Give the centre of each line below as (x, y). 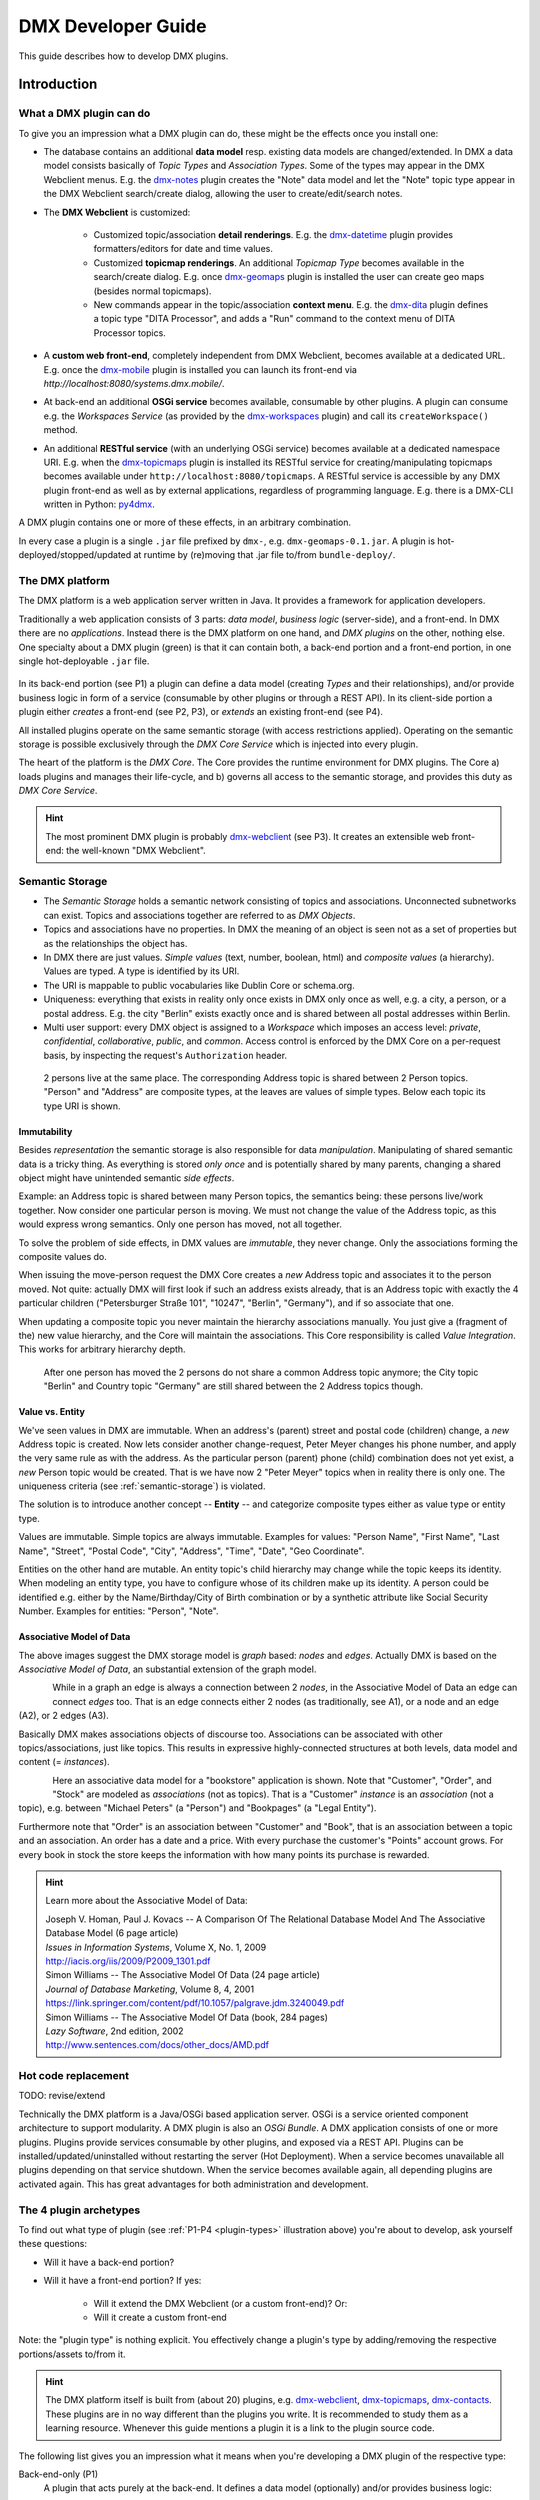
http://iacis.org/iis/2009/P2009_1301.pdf (128, 1961)
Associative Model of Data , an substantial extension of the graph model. (167, 1669)
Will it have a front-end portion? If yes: (122, 2281)
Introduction (58, 84)
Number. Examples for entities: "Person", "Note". (118, 1611)
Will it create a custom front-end (160, 2317)
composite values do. (62, 1256)
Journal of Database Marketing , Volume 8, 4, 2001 (150, 1989)
